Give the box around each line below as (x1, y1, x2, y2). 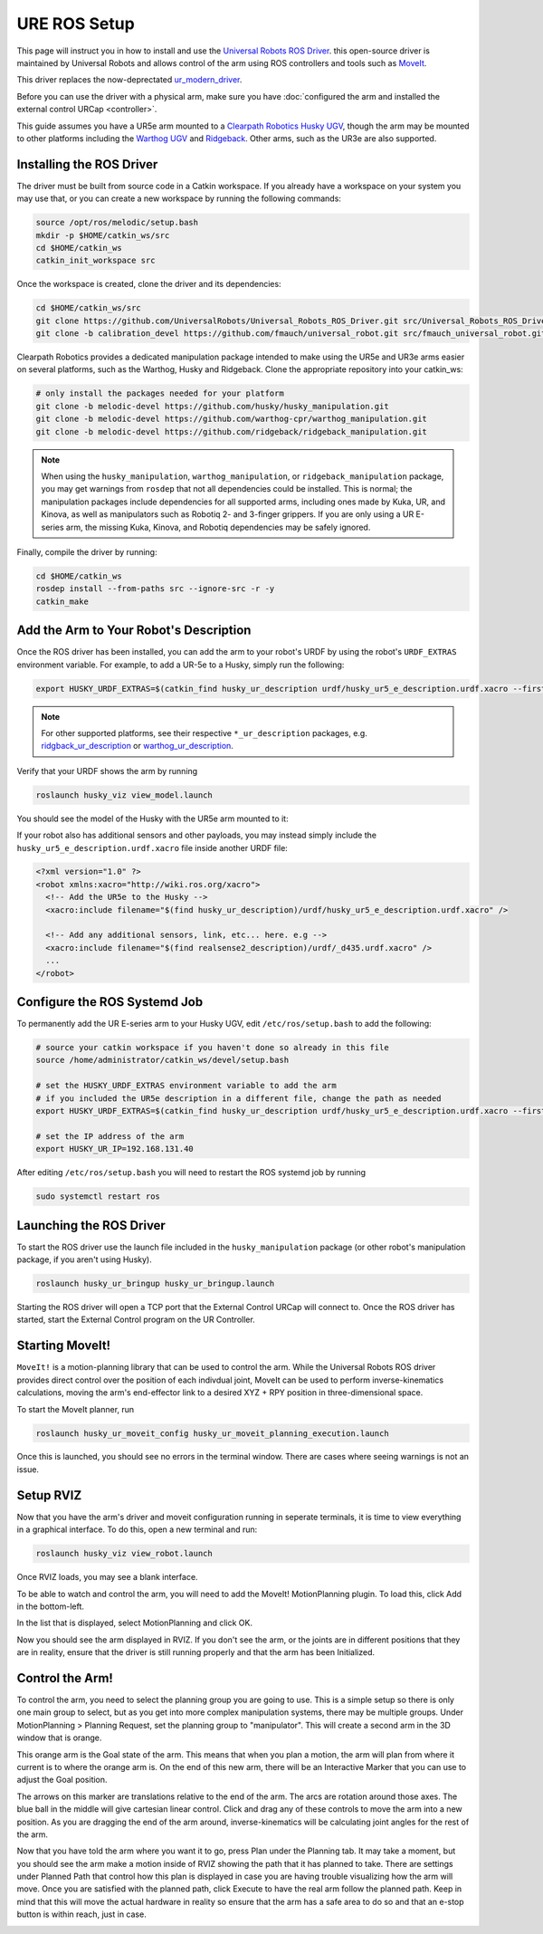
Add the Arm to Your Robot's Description (16, 623, 252, 638)
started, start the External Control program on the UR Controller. (16, 1314, 255, 1326)
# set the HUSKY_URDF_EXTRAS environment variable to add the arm (35, 1080, 337, 1091)
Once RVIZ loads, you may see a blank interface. (16, 1572, 198, 1583)
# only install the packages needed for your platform (35, 388, 284, 398)
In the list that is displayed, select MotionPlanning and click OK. (16, 1617, 253, 1629)
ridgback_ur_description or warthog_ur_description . (41, 741, 234, 752)
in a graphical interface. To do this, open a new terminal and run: (16, 1524, 258, 1535)
